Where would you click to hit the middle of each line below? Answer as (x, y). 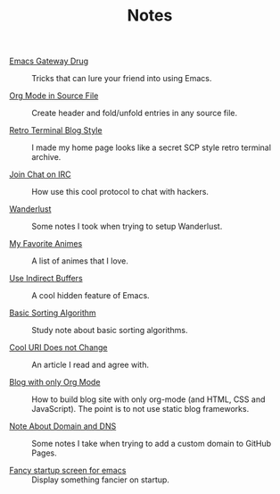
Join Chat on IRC (40, 174)
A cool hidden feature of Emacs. (91, 296)
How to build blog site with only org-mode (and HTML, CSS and (148, 399)
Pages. (44, 453)
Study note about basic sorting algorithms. (110, 331)
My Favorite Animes (46, 244)
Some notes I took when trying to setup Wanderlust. (127, 226)
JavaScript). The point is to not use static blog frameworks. (140, 409)
